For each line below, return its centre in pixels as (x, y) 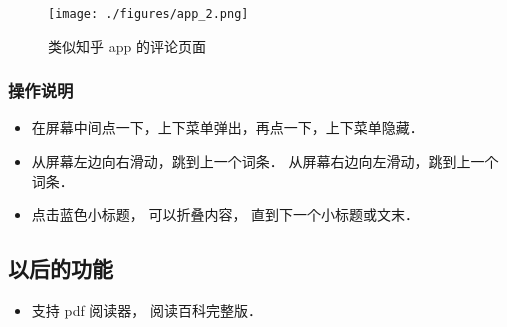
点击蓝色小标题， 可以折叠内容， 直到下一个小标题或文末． (225, 214)
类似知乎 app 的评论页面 (127, 45)
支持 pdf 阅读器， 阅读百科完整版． (147, 310)
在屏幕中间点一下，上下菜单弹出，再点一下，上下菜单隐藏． (227, 127)
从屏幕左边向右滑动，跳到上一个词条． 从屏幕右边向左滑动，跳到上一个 (265, 161)
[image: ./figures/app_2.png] (148, 14)
